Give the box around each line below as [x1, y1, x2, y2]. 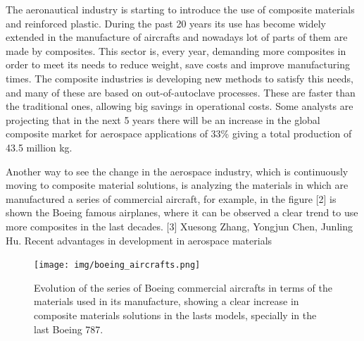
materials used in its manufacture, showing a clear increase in [34, 294, 299, 309]
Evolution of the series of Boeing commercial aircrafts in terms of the [34, 280, 332, 294]
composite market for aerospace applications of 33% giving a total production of [6, 126, 352, 141]
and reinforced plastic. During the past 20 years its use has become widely [6, 15, 327, 30]
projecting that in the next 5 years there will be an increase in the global [6, 112, 320, 127]
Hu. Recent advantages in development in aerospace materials [6, 232, 272, 247]
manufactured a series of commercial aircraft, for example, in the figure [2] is [6, 191, 337, 206]
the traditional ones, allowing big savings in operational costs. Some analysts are [6, 99, 353, 113]
